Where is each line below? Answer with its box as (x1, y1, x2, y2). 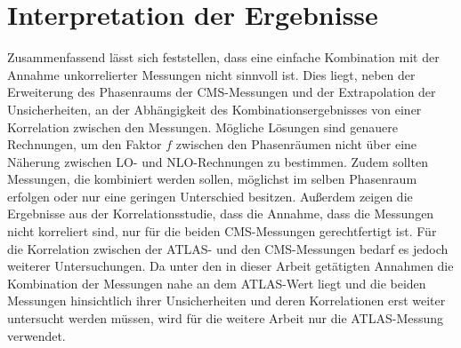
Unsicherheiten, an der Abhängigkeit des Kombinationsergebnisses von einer (7, 99, 422, 118)
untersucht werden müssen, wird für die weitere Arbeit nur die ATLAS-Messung (7, 309, 444, 328)
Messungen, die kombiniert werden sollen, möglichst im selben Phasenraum (7, 170, 417, 188)
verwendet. (7, 326, 66, 344)
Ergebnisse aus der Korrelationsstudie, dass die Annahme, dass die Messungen (7, 204, 434, 223)
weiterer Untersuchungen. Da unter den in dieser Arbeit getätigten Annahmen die (7, 257, 454, 275)
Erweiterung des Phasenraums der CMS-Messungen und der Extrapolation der (7, 83, 436, 101)
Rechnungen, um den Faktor (7, 135, 162, 154)
